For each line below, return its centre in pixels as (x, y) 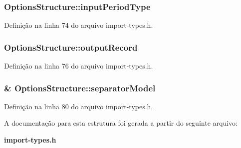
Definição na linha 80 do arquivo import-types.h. (79, 106)
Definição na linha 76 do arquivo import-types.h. (79, 66)
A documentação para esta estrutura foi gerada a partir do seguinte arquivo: (121, 123)
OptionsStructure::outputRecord (71, 47)
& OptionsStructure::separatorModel (80, 88)
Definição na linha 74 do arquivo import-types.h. (79, 25)
